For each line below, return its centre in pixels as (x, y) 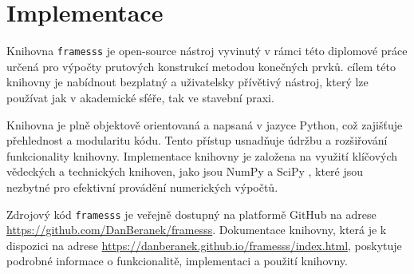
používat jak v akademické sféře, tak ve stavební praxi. (140, 97)
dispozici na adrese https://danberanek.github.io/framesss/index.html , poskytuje (204, 245)
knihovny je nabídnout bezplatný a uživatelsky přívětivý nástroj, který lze (187, 82)
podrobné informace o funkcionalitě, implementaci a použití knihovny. (177, 261)
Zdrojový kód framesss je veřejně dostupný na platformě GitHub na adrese (191, 214)
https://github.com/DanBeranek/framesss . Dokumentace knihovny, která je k (197, 230)
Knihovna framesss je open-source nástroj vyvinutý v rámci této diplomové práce (207, 51)
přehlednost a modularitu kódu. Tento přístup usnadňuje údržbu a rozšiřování (197, 140)
